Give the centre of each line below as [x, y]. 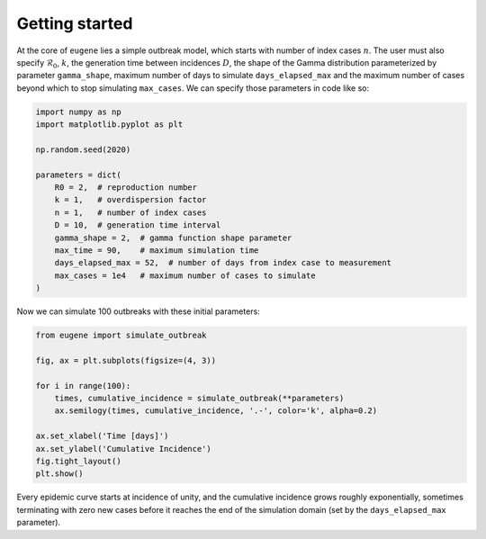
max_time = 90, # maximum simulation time [157, 251]
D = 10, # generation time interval [138, 225]
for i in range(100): [83, 386]
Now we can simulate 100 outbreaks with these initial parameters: [138, 311]
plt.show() [59, 474]
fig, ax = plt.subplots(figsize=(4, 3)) [126, 360]
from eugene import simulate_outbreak [121, 336]
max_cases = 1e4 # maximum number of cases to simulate [185, 275]
